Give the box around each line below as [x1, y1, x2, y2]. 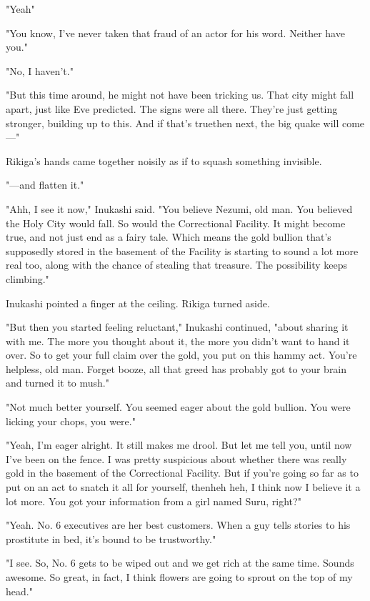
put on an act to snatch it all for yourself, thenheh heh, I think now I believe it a [6, 480, 361, 495]
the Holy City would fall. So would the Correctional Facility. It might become [6, 215, 346, 230]
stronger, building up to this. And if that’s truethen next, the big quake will [6, 115, 339, 130]
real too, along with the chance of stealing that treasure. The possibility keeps [6, 257, 348, 272]
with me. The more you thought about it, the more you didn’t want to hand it [6, 333, 350, 348]
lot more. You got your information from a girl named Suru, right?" [6, 493, 301, 508]
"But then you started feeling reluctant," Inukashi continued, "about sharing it [6, 319, 349, 334]
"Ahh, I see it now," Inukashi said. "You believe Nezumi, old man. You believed [6, 201, 353, 216]
